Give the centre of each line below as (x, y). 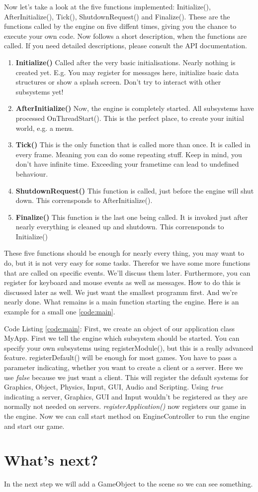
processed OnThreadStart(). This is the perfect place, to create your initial (130, 118)
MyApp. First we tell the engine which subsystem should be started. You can (122, 338)
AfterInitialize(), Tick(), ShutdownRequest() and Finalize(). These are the (117, 16)
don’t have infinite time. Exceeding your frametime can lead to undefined (127, 164)
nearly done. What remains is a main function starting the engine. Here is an (122, 302)
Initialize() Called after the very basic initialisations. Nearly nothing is (126, 62)
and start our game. (34, 426)
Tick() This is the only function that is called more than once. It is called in (133, 145)
